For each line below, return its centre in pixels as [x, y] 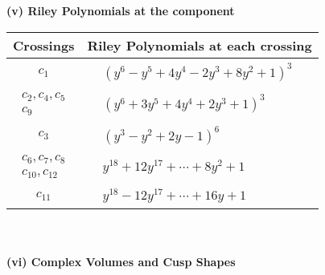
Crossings [44, 45]
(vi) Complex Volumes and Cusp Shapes [121, 261]
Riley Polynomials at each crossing [200, 45]
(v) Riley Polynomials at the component [121, 10]
